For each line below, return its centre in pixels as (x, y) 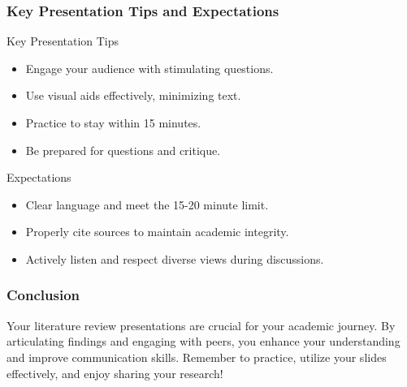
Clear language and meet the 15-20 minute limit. (147, 204)
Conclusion (43, 295)
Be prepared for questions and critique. (123, 150)
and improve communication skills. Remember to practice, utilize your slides (197, 357)
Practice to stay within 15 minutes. (113, 123)
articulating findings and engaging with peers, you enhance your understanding (203, 341)
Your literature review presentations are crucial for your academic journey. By (201, 325)
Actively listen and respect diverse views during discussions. (175, 258)
